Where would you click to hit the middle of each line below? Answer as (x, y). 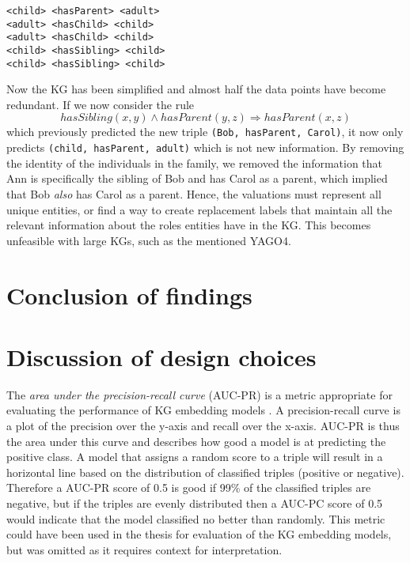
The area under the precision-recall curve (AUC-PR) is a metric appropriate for (199, 394)
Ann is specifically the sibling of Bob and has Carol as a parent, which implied (197, 178)
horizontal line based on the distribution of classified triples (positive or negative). (205, 472)
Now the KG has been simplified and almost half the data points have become (196, 89)
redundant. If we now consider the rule (101, 104)
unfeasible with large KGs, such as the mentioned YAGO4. (149, 240)
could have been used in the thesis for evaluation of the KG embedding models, (199, 534)
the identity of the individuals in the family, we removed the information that (195, 162)
